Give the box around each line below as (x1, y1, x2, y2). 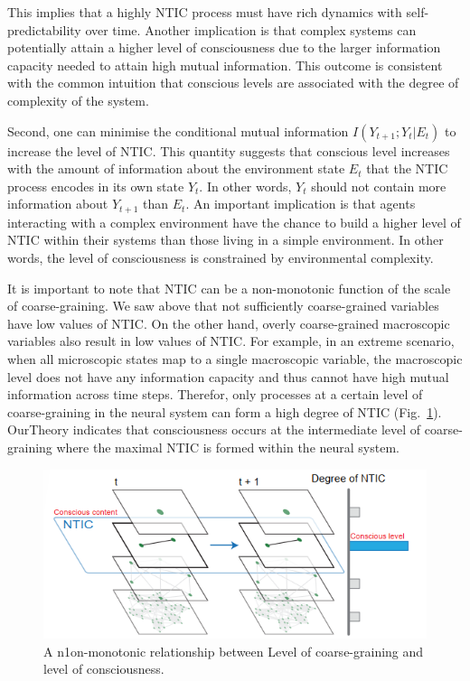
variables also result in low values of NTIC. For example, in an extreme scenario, (7, 331, 455, 350)
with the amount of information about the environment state (7, 159, 345, 178)
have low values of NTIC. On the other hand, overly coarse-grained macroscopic (7, 313, 450, 332)
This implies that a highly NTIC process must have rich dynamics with (7, 3, 402, 21)
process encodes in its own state (7, 176, 184, 195)
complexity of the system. (7, 90, 149, 109)
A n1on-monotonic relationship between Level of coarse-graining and (43, 641, 424, 660)
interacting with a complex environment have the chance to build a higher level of (7, 212, 461, 231)
